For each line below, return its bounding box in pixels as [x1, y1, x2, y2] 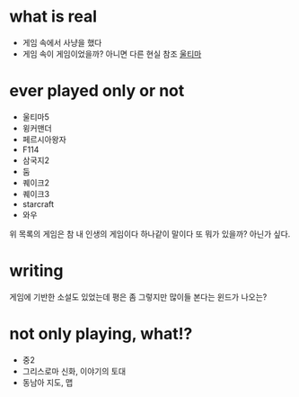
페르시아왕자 [22, 133, 67, 145]
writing [9, 261, 64, 281]
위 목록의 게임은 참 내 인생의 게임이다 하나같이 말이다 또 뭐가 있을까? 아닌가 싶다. [9, 228, 291, 239]
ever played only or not [9, 81, 185, 101]
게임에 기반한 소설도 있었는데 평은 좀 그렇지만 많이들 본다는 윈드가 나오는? [9, 291, 268, 302]
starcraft [22, 198, 55, 209]
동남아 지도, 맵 [22, 376, 74, 388]
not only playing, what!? [9, 324, 193, 344]
